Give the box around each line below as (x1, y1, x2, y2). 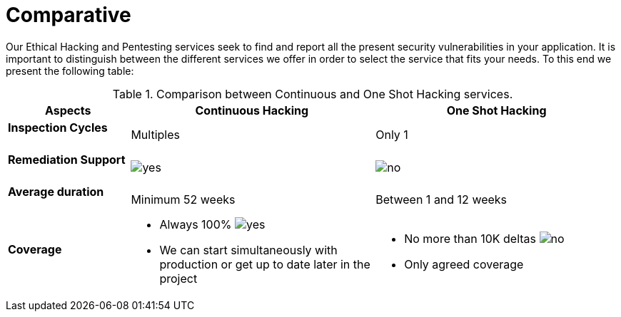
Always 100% (159, 217, 232, 232)
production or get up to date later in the (159, 256, 370, 271)
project (159, 271, 198, 286)
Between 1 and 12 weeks (375, 192, 508, 207)
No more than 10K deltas (404, 231, 536, 246)
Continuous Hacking (195, 103, 309, 118)
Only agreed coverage (404, 256, 524, 271)
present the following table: (6, 64, 134, 77)
